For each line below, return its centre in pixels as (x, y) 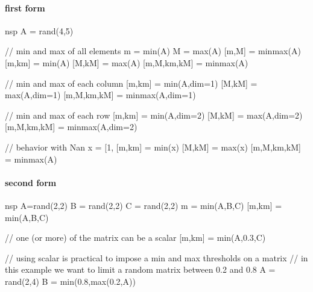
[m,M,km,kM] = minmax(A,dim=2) (71, 127)
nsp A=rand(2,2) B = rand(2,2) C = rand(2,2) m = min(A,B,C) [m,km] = (144, 205)
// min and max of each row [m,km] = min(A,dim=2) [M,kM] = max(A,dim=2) (154, 115)
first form (25, 8)
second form (31, 182)
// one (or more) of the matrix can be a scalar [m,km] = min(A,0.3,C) (135, 238)
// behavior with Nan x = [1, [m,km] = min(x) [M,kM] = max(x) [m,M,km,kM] (153, 147)
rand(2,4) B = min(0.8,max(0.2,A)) (70, 281)
